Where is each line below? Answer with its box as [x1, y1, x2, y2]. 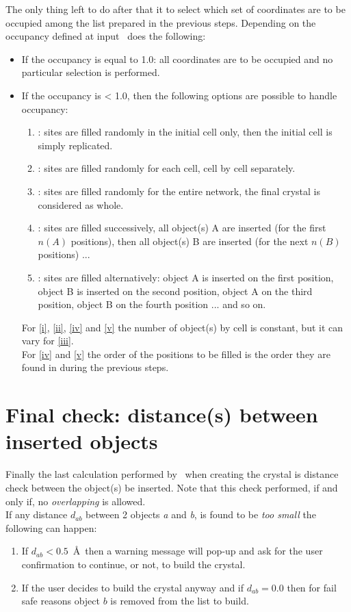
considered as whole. [38, 197, 124, 212]
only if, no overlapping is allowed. [5, 494, 146, 508]
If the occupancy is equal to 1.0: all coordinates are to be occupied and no [21, 51, 333, 66]
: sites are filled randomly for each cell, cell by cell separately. [38, 161, 296, 175]
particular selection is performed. [21, 65, 160, 79]
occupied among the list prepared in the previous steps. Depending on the [5, 15, 316, 29]
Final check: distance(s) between [5, 400, 318, 429]
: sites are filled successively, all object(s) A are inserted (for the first [38, 220, 326, 235]
